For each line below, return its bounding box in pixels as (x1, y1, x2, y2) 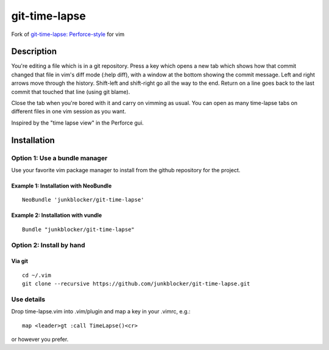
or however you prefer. (11, 336, 69, 343)
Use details (11, 295, 46, 304)
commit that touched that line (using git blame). (11, 88, 130, 95)
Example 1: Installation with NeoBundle (11, 182, 112, 189)
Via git (11, 257, 29, 265)
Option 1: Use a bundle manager (11, 153, 108, 162)
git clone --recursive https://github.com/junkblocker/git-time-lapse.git (22, 280, 250, 287)
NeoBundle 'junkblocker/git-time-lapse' (22, 196, 144, 203)
